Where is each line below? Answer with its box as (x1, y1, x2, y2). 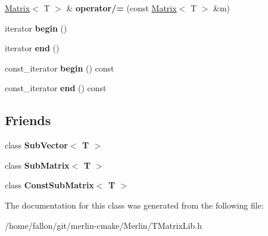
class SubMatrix (5, 159, 70, 171)
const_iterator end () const (5, 82, 107, 94)
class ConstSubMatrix (5, 179, 94, 191)
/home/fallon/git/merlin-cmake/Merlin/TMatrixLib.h (5, 219, 202, 231)
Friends (5, 111, 51, 129)
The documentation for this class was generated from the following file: (5, 198, 264, 211)
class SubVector (5, 139, 68, 151)
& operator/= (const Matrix (66, 2, 177, 14)
